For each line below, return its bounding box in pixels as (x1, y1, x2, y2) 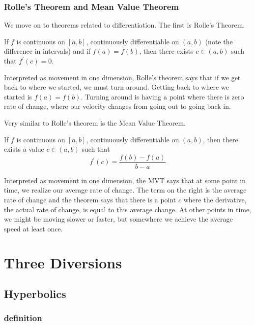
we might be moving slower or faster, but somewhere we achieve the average (4, 214, 233, 224)
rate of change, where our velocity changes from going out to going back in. (4, 101, 231, 111)
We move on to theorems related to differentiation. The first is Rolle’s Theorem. (4, 20, 245, 30)
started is (4, 91, 32, 101)
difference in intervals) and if (4, 46, 90, 56)
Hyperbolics (4, 286, 66, 301)
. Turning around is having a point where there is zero (81, 91, 244, 101)
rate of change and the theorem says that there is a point (4, 195, 176, 204)
